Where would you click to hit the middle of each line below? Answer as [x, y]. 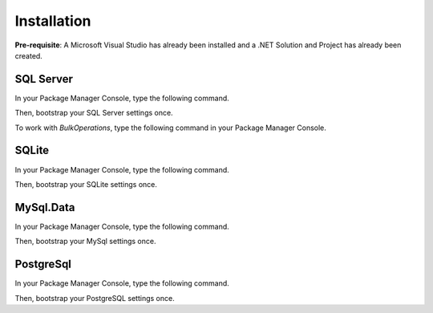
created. [29, 55]
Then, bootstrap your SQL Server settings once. [94, 113]
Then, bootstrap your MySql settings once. [85, 242]
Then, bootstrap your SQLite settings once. [86, 184]
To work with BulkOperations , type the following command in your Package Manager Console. [170, 128]
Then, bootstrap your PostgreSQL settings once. [95, 298]
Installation [53, 21]
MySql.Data [45, 207]
